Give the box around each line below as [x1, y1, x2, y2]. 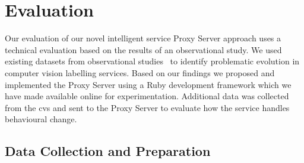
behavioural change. [5, 113, 77, 125]
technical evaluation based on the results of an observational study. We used [5, 43, 282, 56]
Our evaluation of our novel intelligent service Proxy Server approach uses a [5, 32, 281, 44]
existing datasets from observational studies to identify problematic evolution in [5, 55, 300, 67]
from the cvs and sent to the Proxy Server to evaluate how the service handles [5, 101, 290, 113]
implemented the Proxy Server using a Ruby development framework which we [5, 78, 292, 90]
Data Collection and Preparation [5, 142, 211, 160]
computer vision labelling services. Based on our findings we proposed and [5, 66, 275, 79]
